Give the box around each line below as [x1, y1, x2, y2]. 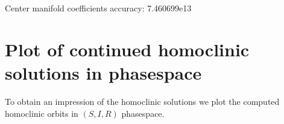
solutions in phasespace [5, 60, 202, 84]
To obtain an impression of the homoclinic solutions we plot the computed [5, 95, 280, 107]
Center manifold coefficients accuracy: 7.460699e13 [5, 2, 192, 14]
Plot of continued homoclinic [5, 37, 250, 61]
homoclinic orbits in [5, 107, 78, 119]
